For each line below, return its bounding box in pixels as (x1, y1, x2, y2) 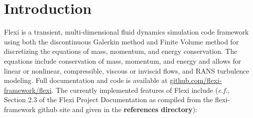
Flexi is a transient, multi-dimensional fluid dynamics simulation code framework (4, 27, 249, 37)
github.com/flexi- (170, 75, 222, 85)
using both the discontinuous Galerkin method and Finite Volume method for (4, 36, 239, 46)
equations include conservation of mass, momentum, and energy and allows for (4, 55, 241, 66)
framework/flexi (4, 84, 52, 95)
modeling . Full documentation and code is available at (4, 75, 168, 85)
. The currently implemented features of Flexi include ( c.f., (51, 84, 230, 95)
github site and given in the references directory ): (37, 104, 197, 114)
